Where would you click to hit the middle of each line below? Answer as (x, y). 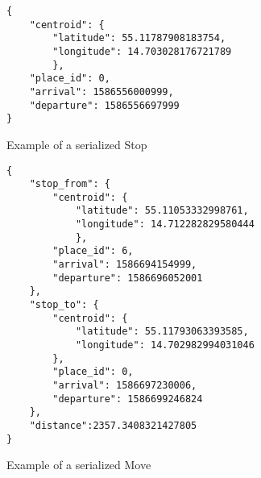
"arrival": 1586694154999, (125, 265)
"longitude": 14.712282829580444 (165, 224)
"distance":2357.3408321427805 (113, 425)
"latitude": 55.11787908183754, (139, 38)
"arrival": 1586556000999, (101, 91)
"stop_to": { (64, 305)
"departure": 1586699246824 (128, 399)
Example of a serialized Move (79, 465)
